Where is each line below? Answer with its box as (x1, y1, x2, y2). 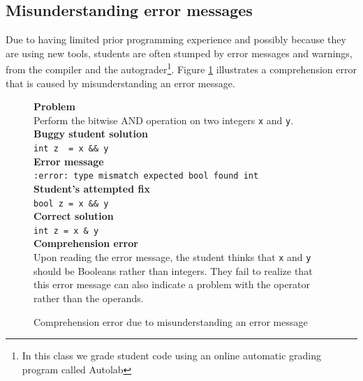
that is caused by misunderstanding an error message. (6, 75, 235, 90)
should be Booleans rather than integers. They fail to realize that (34, 263, 313, 278)
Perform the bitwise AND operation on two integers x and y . (34, 112, 294, 127)
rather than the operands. (34, 290, 144, 305)
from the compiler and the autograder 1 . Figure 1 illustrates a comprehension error (6, 60, 357, 77)
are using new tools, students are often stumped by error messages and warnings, (6, 45, 353, 60)
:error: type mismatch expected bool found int (34, 171, 259, 181)
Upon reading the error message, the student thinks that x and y (34, 250, 311, 264)
